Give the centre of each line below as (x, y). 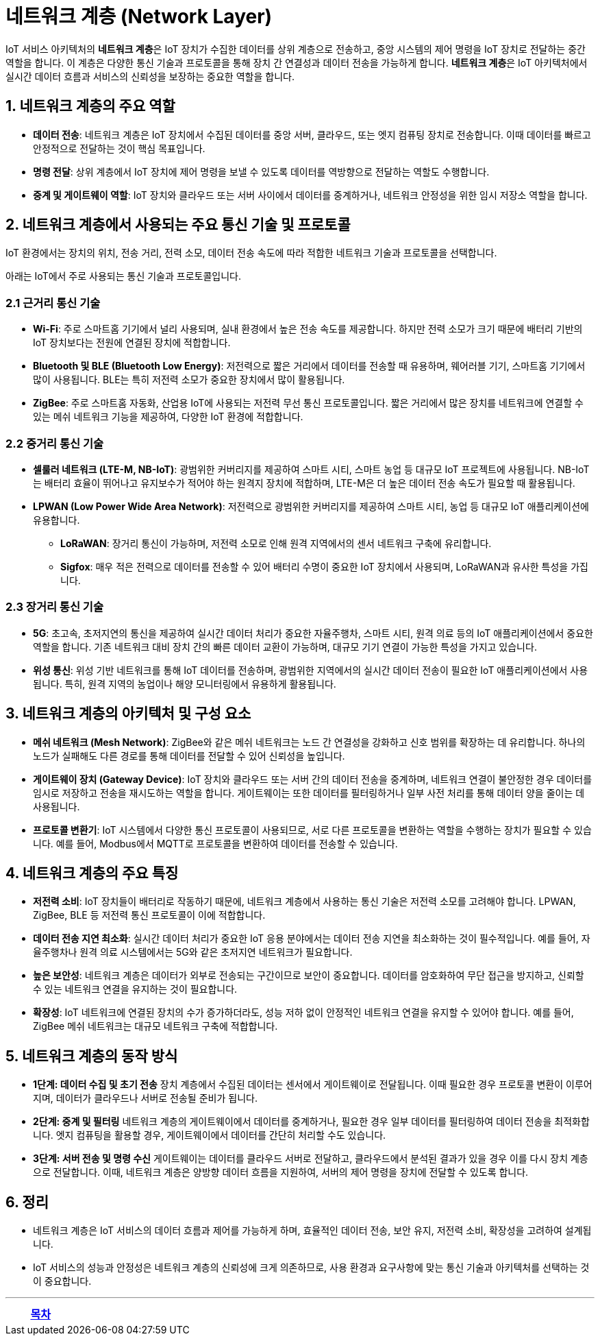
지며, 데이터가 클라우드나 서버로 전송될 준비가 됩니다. (145, 1098)
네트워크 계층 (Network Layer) (139, 16)
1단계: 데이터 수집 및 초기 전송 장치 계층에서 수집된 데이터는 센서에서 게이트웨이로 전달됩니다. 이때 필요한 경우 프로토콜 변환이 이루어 (313, 1085)
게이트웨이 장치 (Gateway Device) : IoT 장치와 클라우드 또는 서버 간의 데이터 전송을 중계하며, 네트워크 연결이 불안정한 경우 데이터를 (313, 779)
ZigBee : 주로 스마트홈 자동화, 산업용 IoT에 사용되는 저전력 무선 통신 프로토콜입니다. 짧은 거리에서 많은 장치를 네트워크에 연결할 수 (308, 403)
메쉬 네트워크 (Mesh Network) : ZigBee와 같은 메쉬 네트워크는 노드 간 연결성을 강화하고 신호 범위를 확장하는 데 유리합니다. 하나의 (309, 742)
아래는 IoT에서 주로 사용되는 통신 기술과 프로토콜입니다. (123, 276)
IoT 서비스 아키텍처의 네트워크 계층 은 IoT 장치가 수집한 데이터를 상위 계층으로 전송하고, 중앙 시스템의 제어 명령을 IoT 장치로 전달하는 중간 (296, 49)
